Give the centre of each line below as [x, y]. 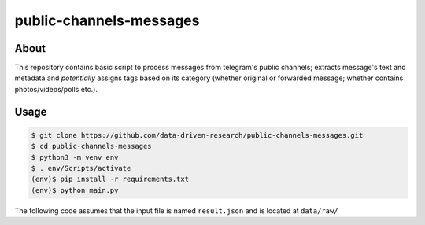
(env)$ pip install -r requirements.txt [110, 179]
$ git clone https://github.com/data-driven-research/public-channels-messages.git [197, 135]
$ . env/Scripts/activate [81, 168]
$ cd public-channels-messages [92, 146]
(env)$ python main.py [75, 190]
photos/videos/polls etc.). [56, 89]
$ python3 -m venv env [75, 157]
